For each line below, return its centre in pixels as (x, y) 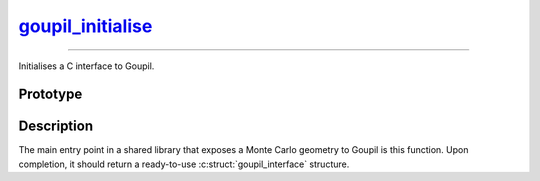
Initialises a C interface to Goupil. (86, 66)
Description (56, 126)
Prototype (50, 94)
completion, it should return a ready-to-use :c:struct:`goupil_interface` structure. (184, 164)
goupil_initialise (85, 26)
